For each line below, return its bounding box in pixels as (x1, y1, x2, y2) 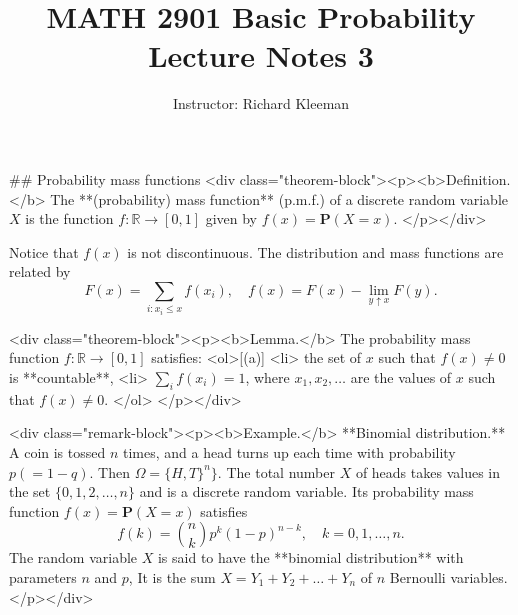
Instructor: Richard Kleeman (172, 93, 350, 114)
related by (9, 261, 71, 282)
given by (205, 208, 257, 229)
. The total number (217, 461, 335, 482)
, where (245, 367, 290, 388)
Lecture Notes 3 (148, 35, 374, 76)
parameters (9, 566, 77, 587)
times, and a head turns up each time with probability (123, 442, 456, 463)
